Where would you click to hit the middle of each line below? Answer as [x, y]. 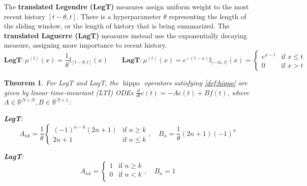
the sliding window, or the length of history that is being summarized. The [117, 26]
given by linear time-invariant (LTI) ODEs [69, 92]
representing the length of [208, 16]
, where [238, 92]
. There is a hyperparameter [119, 16]
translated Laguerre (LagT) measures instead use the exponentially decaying [125, 35]
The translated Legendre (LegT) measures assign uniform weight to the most [126, 6]
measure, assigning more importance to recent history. [86, 45]
